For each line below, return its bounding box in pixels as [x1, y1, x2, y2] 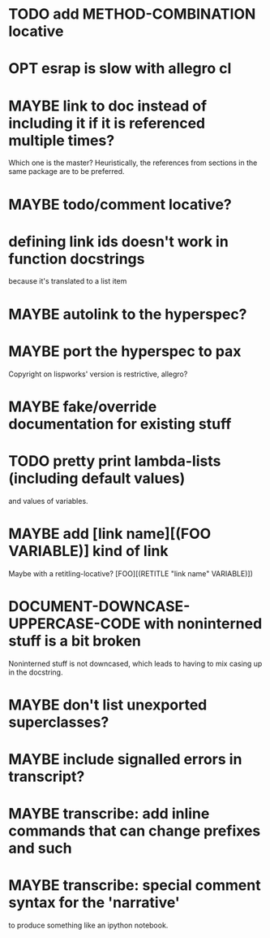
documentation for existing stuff [8, 415, 232, 433]
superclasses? [8, 713, 109, 732]
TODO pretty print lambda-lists [8, 452, 221, 470]
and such [8, 839, 72, 858]
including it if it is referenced [8, 114, 205, 132]
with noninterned [144, 614, 263, 632]
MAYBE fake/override [8, 397, 157, 415]
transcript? [8, 767, 85, 785]
